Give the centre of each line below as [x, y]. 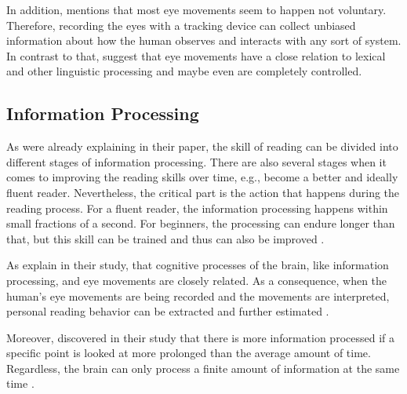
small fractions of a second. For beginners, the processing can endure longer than [201, 223]
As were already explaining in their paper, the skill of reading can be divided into [202, 146]
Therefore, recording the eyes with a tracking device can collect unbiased [181, 25]
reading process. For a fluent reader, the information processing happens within [197, 208]
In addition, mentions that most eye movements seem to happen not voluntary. [196, 9]
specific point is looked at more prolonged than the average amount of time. [189, 353]
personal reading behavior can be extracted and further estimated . [168, 311]
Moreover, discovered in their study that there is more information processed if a [200, 337]
